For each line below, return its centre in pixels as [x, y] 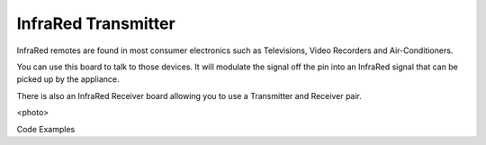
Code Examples [46, 129]
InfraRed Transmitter [96, 23]
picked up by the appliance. [68, 79]
